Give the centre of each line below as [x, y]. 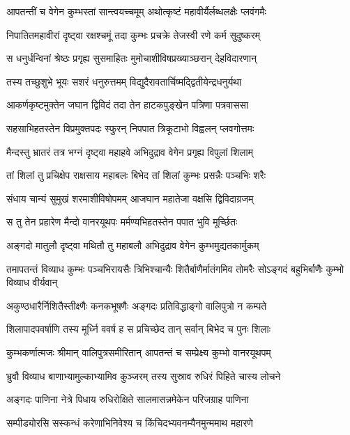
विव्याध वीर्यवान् [32, 282]
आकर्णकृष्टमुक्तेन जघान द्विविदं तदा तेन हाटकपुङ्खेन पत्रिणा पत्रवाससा [128, 105]
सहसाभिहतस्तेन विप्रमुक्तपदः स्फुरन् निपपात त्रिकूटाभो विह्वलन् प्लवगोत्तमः [130, 128]
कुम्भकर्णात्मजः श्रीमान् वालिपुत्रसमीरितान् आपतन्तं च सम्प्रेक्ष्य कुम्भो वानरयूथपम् [139, 352]
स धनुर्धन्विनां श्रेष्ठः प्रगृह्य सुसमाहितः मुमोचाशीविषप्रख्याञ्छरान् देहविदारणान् [132, 58]
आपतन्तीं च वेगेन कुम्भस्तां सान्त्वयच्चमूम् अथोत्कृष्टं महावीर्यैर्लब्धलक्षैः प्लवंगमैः [136, 11]
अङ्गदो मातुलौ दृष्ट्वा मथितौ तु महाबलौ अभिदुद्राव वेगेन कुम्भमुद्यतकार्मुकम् [133, 245]
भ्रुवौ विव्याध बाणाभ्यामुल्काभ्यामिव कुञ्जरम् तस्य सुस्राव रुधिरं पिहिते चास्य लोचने [144, 375]
